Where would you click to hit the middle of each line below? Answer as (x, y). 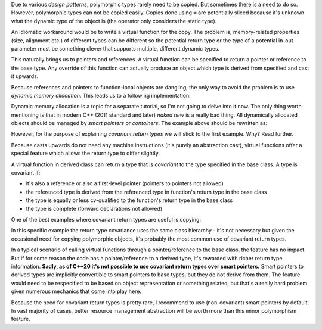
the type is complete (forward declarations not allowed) (94, 208)
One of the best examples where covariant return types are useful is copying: (106, 219)
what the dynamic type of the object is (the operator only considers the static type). (114, 21)
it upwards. (25, 76)
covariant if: (26, 173)
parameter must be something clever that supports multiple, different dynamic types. (115, 48)
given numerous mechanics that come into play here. (76, 291)
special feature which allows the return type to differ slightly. (86, 153)
